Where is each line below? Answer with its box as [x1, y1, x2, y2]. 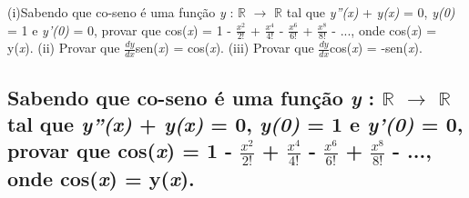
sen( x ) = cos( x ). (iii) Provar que [135, 38, 314, 57]
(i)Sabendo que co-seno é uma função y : [7, 3, 234, 21]
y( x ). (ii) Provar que [7, 38, 120, 57]
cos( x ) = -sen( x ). [330, 38, 423, 57]
